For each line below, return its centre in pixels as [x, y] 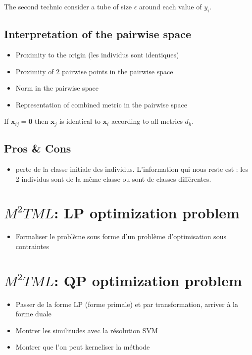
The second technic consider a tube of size [68, 6]
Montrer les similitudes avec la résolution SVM [87, 330]
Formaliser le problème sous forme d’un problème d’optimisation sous [121, 236]
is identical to [80, 121]
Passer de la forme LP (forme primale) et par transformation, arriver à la [127, 304]
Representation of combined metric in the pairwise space [101, 104]
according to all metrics [147, 121]
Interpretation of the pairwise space [98, 34]
